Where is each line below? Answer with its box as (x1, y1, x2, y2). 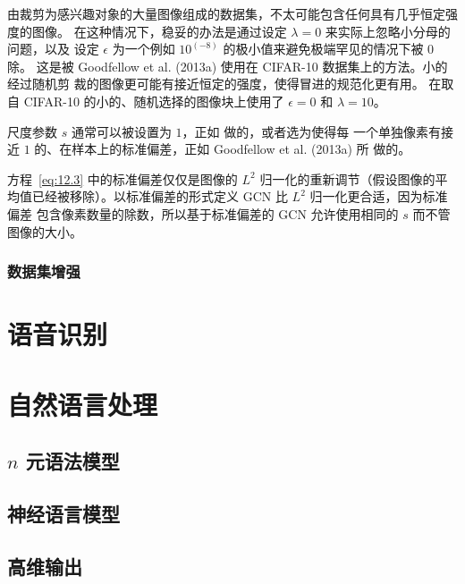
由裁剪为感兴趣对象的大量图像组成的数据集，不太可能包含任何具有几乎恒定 (7, 4, 445, 22)
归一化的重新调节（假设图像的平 (259, 169, 448, 188)
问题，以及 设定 (7, 39, 99, 58)
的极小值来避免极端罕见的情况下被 (223, 39, 424, 58)
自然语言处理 (7, 385, 158, 422)
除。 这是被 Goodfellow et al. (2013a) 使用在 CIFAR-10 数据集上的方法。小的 (7, 56, 448, 75)
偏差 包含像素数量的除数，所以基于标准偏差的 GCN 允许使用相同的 (7, 204, 399, 223)
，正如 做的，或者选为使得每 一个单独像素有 (182, 122, 441, 140)
